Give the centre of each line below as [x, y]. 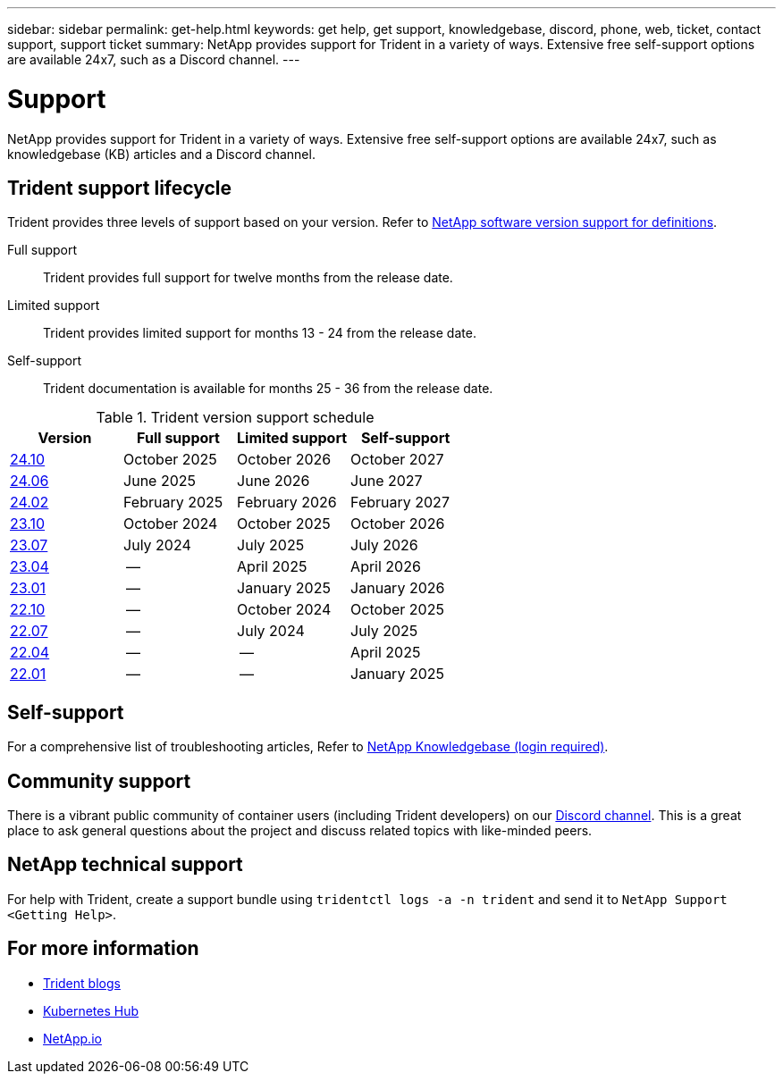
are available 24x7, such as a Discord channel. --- [154, 59]
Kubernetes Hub [91, 1010]
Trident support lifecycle [120, 188]
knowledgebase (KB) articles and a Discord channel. [161, 154]
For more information [103, 949]
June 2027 [387, 481]
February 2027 [400, 503]
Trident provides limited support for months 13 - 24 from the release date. [260, 333]
